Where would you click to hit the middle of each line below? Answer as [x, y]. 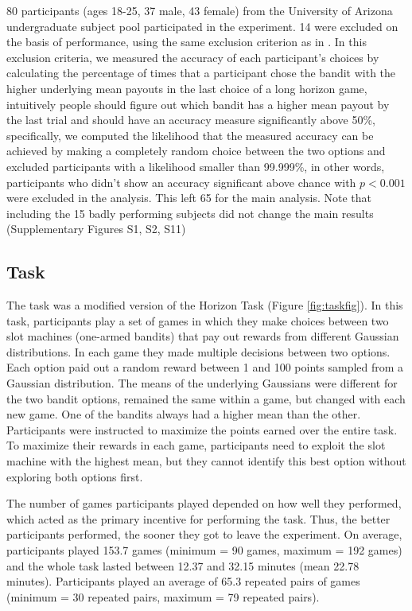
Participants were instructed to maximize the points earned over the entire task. [202, 429]
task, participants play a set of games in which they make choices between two [198, 320]
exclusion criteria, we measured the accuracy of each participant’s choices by [193, 57]
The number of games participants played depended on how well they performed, [204, 503]
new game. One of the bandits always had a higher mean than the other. [184, 414]
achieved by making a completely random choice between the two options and [196, 151]
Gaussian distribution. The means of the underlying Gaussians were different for [202, 383]
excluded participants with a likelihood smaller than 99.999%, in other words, [196, 166]
